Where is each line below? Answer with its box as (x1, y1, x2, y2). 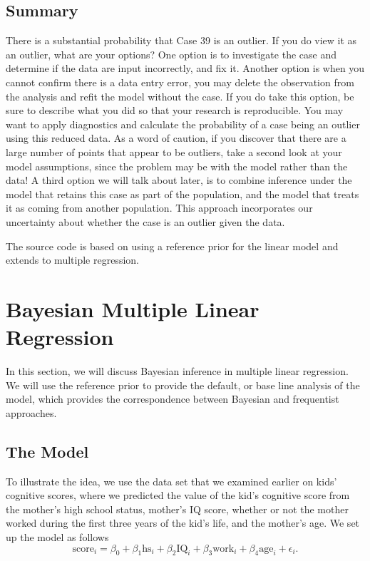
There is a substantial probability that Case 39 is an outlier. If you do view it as (6, 33, 357, 48)
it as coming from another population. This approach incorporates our (6, 200, 313, 215)
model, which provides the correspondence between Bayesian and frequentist (6, 391, 339, 406)
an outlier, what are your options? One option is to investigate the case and (6, 46, 336, 61)
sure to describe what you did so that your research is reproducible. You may (6, 103, 344, 118)
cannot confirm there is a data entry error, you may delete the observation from (6, 74, 354, 89)
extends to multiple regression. (6, 252, 139, 267)
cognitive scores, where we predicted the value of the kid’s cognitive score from (6, 488, 350, 503)
